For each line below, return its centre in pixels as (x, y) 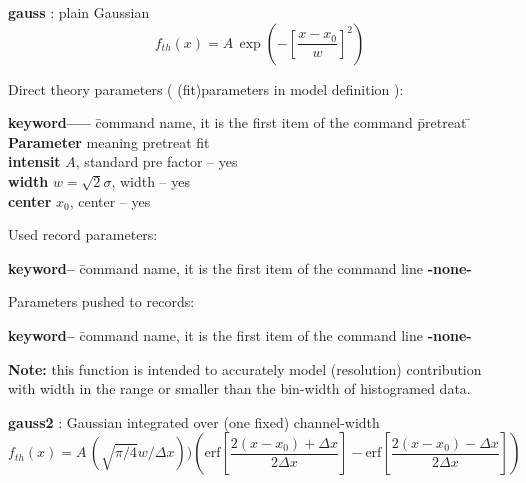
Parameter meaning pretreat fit (109, 141)
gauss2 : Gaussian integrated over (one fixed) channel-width (194, 421)
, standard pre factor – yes (156, 161)
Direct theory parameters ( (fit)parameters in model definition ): (206, 88)
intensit (34, 161)
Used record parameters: (83, 234)
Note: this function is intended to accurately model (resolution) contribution (245, 368)
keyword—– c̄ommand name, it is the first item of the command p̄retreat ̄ (240, 122)
